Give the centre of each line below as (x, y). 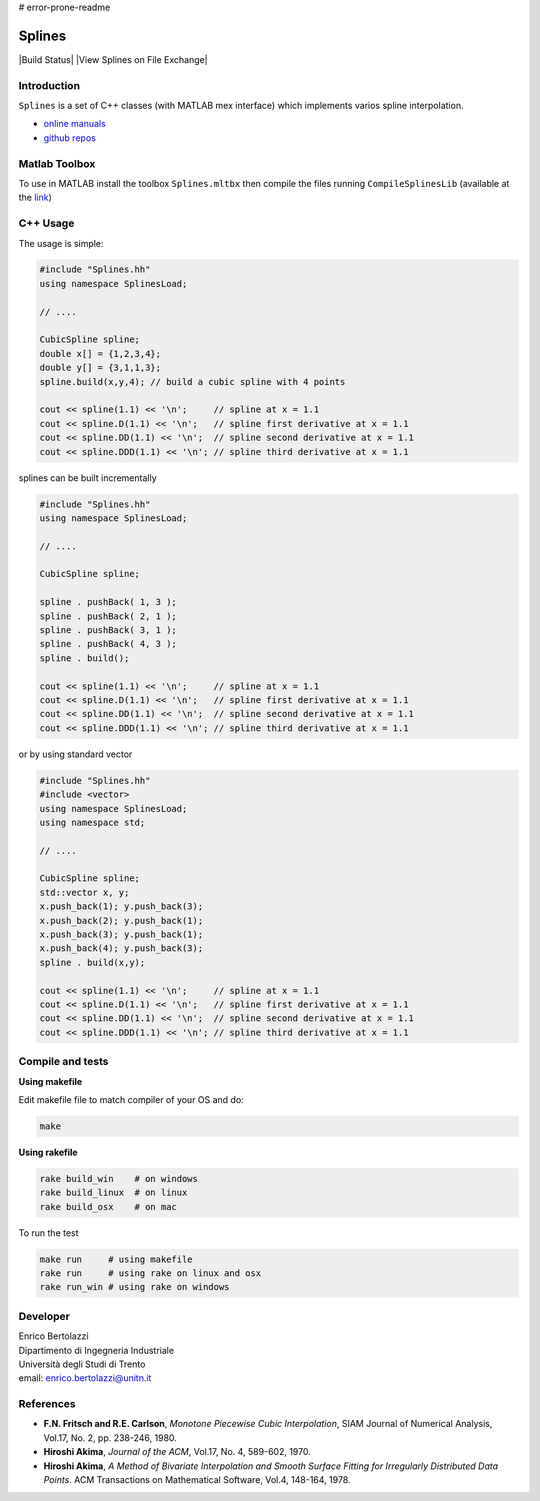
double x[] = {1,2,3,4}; (100, 353)
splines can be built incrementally (87, 477)
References (47, 1404)
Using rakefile (48, 1152)
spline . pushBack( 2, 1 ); (108, 616)
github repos (70, 137)
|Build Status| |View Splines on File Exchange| (113, 59)
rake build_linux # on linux (113, 1193)
